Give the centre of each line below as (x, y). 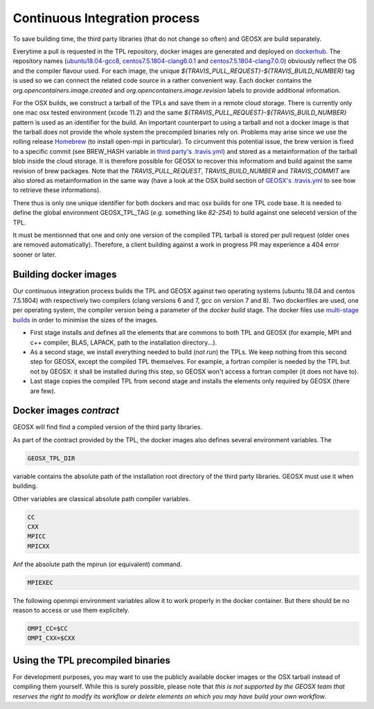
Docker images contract (66, 411)
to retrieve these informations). (57, 190)
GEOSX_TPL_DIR (51, 458)
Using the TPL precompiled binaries (92, 660)
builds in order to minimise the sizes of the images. (86, 320)
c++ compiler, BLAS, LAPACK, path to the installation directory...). (124, 342)
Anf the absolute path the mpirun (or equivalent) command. (98, 564)
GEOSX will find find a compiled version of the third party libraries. (107, 427)
